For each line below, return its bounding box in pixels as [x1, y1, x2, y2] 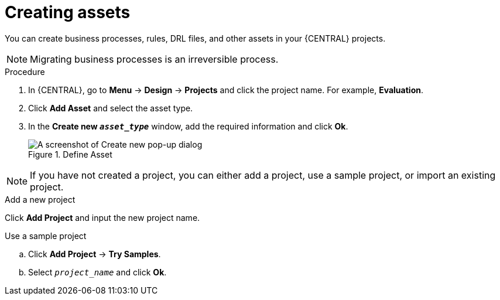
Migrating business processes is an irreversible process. [30, 53, 279, 65]
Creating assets [5, 2, 131, 22]
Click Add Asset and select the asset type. [28, 103, 193, 113]
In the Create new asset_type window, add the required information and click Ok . [28, 121, 348, 131]
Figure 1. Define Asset [28, 149, 112, 159]
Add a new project [5, 194, 76, 204]
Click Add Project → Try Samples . [28, 248, 161, 259]
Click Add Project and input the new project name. [5, 212, 200, 223]
